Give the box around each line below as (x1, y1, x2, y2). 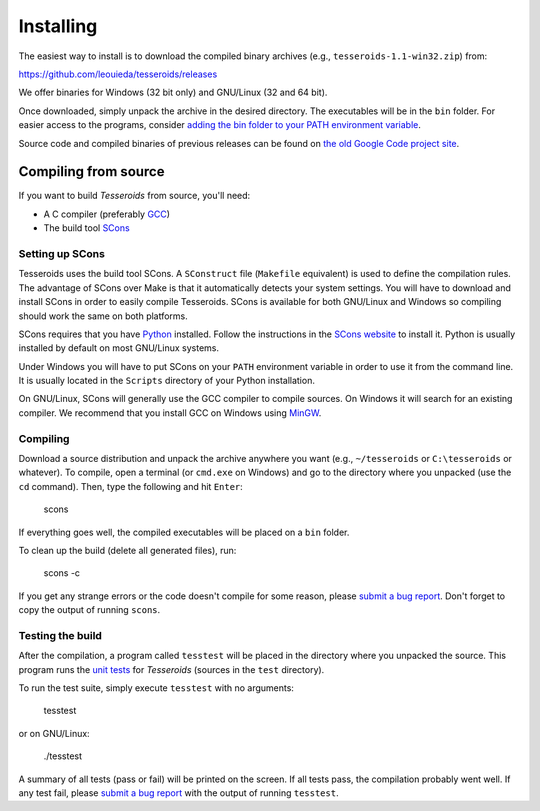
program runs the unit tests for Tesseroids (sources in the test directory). (18, 663, 325, 675)
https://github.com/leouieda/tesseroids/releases (18, 68, 218, 80)
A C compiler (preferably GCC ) (43, 208, 170, 220)
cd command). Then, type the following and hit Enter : (18, 480, 244, 492)
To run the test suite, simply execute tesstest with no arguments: (18, 682, 295, 694)
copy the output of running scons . (18, 604, 161, 616)
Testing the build (18, 628, 102, 642)
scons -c (43, 567, 80, 579)
